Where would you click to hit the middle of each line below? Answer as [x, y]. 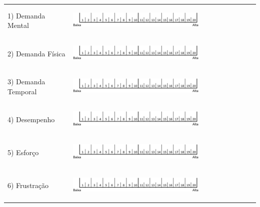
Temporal [22, 91]
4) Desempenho [31, 119]
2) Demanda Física [36, 53]
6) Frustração [28, 185]
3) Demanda [26, 81]
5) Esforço [23, 152]
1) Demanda [26, 15]
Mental [18, 25]
